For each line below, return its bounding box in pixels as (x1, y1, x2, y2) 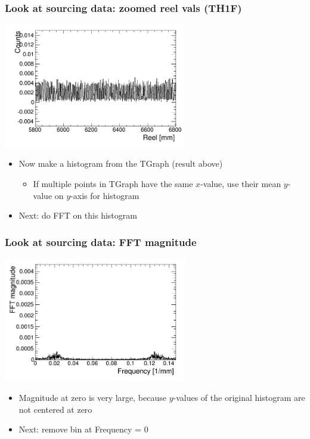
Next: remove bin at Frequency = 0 (18, 423, 148, 435)
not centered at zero (18, 403, 92, 415)
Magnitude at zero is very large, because (18, 391, 166, 403)
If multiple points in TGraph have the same (33, 177, 193, 189)
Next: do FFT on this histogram (18, 209, 137, 222)
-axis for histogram (70, 189, 139, 201)
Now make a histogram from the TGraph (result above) (18, 157, 223, 170)
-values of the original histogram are (173, 391, 305, 403)
